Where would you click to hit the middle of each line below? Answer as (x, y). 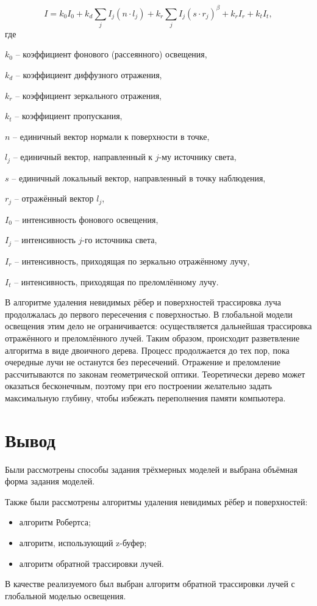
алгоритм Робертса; (55, 522)
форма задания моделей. (50, 481)
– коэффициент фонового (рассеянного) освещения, (111, 54)
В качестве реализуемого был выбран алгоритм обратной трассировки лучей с (150, 584)
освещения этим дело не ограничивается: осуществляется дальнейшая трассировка (158, 326)
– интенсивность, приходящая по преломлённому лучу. (116, 281)
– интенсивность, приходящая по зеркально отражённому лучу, (132, 261)
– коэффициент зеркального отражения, (88, 95)
